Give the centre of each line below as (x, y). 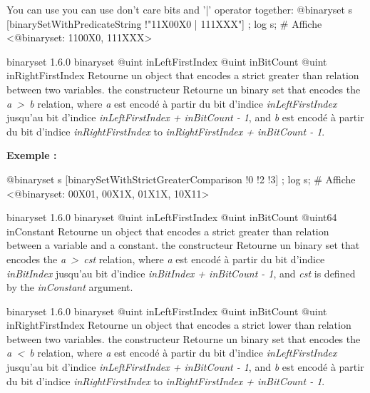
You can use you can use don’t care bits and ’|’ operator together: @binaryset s (180, 9)
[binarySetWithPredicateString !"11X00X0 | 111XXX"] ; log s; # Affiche (164, 23)
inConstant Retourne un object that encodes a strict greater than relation (168, 231)
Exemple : (32, 155)
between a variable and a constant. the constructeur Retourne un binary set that (183, 245)
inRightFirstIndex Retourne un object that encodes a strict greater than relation (183, 75)
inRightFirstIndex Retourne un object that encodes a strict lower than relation (179, 325)
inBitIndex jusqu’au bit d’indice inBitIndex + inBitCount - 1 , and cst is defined (181, 273)
